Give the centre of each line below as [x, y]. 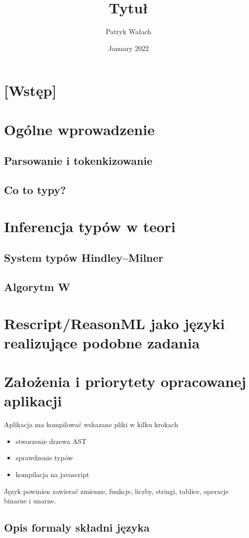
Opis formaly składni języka [77, 527]
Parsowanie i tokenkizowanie [78, 161]
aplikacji [33, 401]
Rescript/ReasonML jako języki [114, 323]
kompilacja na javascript [52, 474]
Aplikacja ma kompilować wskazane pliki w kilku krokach [91, 424]
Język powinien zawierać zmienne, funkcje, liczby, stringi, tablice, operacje [116, 491]
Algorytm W [37, 286]
